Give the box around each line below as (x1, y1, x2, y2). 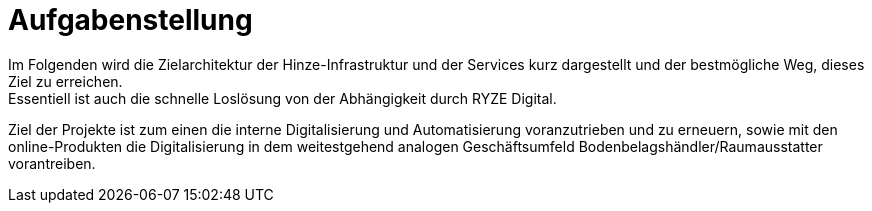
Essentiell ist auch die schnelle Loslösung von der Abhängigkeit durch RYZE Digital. (8, 89, 557, 107)
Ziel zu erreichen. (8, 72, 123, 90)
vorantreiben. (8, 154, 96, 172)
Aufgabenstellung (8, 3, 253, 37)
